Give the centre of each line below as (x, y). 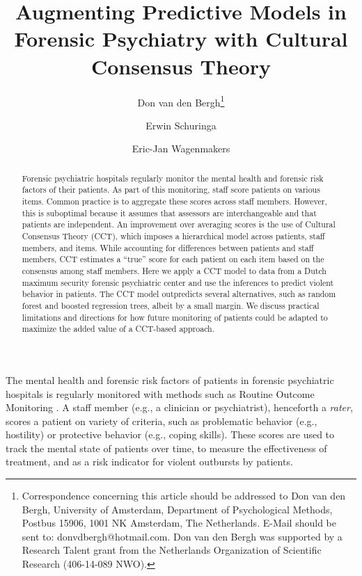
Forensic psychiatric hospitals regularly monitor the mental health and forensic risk (173, 178)
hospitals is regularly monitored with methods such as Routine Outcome (160, 393)
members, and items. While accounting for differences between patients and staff (168, 247)
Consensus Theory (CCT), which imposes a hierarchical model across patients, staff (173, 236)
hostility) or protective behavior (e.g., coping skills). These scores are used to (170, 434)
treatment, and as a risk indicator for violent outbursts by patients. (149, 462)
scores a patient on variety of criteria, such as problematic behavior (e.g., (162, 421)
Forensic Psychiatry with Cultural (181, 39)
